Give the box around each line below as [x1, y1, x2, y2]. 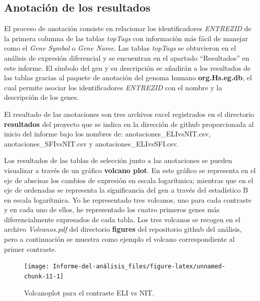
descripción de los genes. [4, 92, 79, 102]
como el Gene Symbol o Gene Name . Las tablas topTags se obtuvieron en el [4, 43, 236, 53]
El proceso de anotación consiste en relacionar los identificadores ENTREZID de [4, 23, 251, 34]
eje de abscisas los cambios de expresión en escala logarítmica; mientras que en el [4, 175, 253, 185]
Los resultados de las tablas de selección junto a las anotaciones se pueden [4, 155, 232, 166]
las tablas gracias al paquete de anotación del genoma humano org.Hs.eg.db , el [4, 72, 252, 83]
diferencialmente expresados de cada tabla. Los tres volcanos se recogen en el [4, 214, 240, 224]
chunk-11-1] [24, 272, 64, 280]
